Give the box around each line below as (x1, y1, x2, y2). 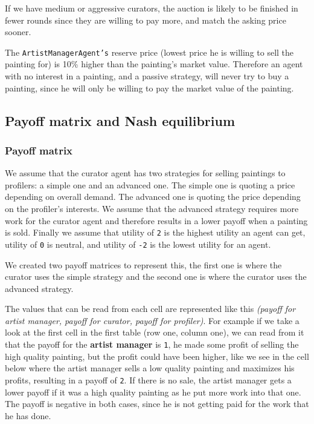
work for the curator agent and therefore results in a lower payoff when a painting (5, 214, 308, 227)
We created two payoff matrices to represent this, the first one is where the (5, 258, 282, 271)
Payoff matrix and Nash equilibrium (5, 111, 235, 130)
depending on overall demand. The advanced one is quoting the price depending (5, 190, 301, 203)
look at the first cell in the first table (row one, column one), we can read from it (5, 326, 304, 339)
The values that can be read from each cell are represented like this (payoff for (5, 302, 296, 315)
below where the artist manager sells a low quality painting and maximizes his (5, 362, 295, 374)
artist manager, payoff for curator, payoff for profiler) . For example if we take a (5, 314, 300, 326)
